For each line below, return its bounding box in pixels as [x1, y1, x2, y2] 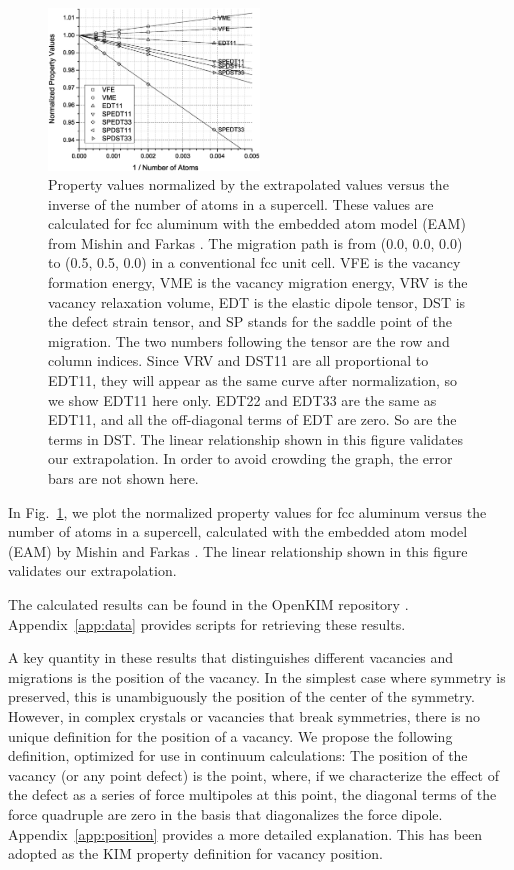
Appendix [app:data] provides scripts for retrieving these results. [8, 613, 406, 634]
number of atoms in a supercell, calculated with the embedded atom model [8, 521, 468, 542]
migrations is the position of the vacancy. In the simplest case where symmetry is [8, 666, 506, 687]
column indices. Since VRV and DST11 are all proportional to [48, 350, 429, 371]
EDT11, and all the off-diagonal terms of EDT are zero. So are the [48, 409, 457, 430]
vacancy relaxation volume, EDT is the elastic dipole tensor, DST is [48, 291, 466, 312]
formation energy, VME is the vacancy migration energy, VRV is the [48, 272, 468, 293]
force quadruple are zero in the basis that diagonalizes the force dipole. [8, 803, 443, 824]
